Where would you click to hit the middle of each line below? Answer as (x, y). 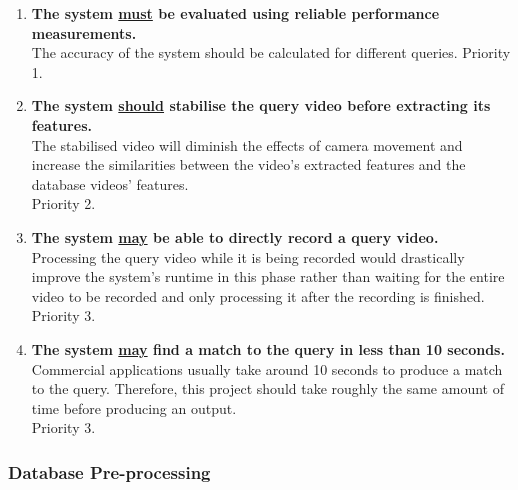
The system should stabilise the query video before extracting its (261, 105)
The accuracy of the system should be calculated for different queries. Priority (271, 52)
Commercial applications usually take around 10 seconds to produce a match (267, 368)
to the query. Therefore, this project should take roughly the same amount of (267, 388)
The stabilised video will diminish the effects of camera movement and (247, 144)
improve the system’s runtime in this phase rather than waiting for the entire (268, 276)
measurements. (84, 32)
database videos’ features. (110, 183)
